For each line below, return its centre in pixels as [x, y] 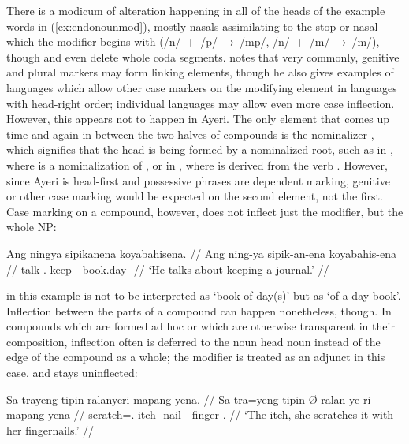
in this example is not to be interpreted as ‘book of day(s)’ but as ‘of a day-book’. [204, 295]
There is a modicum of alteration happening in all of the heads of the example [196, 10]
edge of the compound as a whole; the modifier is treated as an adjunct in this [196, 357]
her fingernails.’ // [50, 429]
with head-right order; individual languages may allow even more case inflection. [201, 103]
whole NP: [32, 227]
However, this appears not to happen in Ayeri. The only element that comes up [198, 119]
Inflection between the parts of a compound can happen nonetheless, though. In [199, 310]
